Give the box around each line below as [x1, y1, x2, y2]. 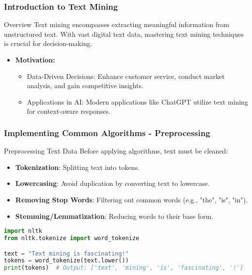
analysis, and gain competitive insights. [27, 80, 143, 91]
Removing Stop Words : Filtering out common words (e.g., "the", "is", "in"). [15, 194, 248, 204]
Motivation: [15, 55, 55, 64]
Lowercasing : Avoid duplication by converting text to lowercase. [15, 178, 210, 188]
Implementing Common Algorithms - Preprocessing [4, 126, 210, 138]
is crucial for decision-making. [4, 38, 93, 48]
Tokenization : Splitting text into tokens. [15, 162, 140, 172]
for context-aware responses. [27, 106, 110, 116]
